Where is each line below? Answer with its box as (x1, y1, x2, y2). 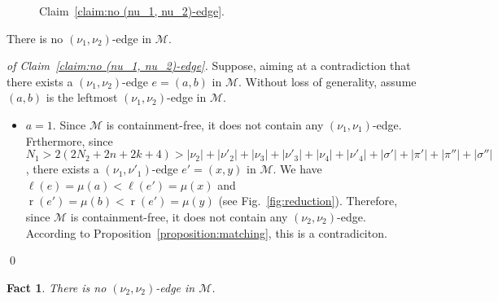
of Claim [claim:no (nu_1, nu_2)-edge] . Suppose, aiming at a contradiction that (7, 57, 411, 74)
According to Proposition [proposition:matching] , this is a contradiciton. (25, 224, 387, 241)
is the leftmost (46, 89, 118, 106)
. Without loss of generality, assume (238, 72, 417, 90)
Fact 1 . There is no (7, 278, 107, 295)
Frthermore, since (25, 132, 113, 149)
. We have (273, 160, 322, 177)
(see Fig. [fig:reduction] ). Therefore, (218, 192, 398, 209)
